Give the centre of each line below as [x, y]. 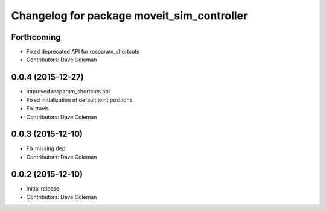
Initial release [43, 188]
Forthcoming [36, 37]
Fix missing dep [46, 148]
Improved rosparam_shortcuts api [68, 92]
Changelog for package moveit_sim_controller [129, 16]
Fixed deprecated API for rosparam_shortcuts [83, 52]
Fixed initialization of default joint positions [79, 100]
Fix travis [38, 109]
